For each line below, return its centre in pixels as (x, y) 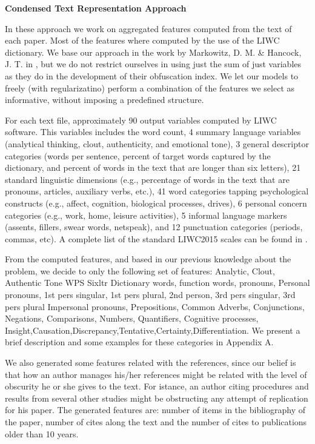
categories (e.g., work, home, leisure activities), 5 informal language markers (146, 215)
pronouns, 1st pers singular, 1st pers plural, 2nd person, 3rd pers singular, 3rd (150, 295)
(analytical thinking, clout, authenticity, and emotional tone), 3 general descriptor (157, 143)
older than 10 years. (42, 433)
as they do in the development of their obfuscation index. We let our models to (152, 75)
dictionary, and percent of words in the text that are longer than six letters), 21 (153, 167)
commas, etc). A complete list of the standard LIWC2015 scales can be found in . (156, 238)
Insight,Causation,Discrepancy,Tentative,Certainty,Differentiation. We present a (153, 330)
